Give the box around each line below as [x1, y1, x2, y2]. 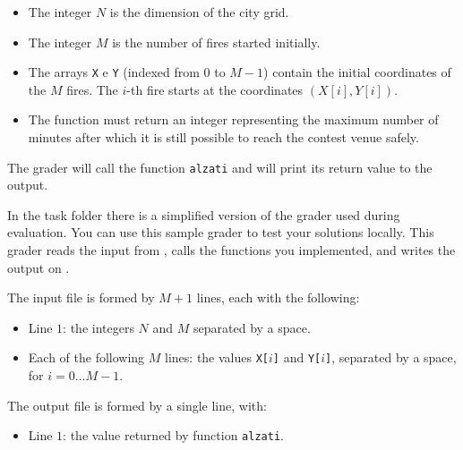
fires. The [66, 80, 118, 98]
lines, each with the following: [196, 288, 360, 307]
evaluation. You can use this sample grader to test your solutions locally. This [7, 223, 434, 242]
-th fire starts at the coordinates [126, 80, 304, 98]
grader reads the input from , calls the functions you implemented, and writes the [7, 241, 456, 259]
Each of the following [28, 348, 145, 367]
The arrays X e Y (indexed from [28, 63, 200, 81]
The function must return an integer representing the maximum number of [28, 110, 439, 129]
